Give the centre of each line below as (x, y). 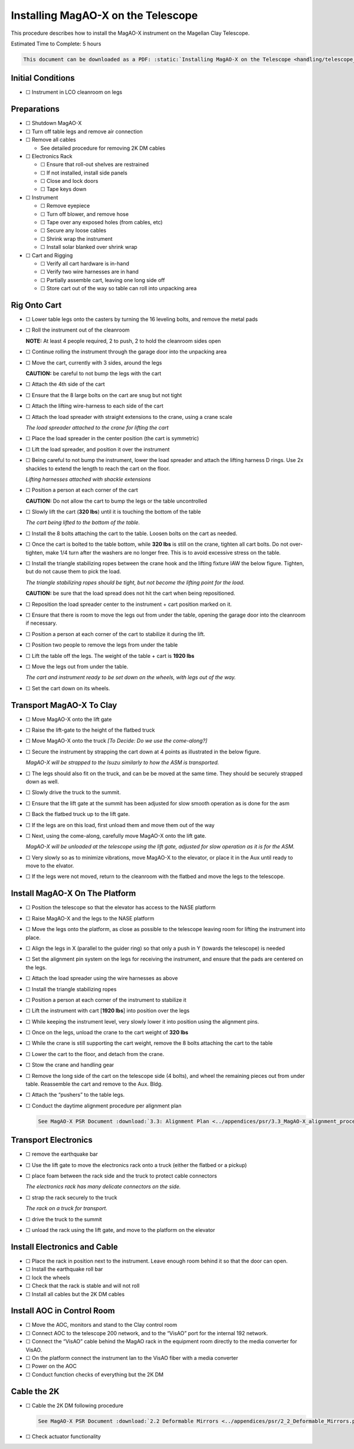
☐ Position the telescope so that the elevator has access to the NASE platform (121, 907)
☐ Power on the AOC (51, 1366)
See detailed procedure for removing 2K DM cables (103, 148)
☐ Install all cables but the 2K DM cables (75, 1294)
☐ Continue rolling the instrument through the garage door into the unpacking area (126, 352)
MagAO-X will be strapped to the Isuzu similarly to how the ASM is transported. (122, 763)
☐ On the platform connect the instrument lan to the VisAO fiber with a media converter (132, 1358)
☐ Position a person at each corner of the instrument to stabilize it (106, 999)
